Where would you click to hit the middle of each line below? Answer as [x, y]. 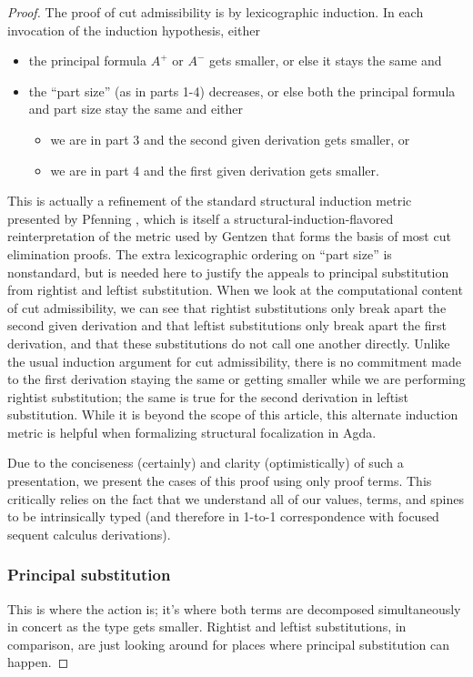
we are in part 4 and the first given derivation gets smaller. [215, 170]
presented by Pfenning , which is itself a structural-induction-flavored [201, 218]
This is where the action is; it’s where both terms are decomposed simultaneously [234, 608]
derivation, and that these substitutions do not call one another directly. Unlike [229, 343]
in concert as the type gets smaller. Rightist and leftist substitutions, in [207, 626]
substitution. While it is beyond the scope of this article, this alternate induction [233, 414]
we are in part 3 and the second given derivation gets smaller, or [230, 139]
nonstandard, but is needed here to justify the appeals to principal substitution [228, 272]
